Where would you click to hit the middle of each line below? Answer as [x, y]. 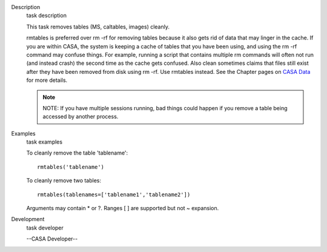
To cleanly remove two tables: [64, 181]
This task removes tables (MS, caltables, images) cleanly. [98, 27]
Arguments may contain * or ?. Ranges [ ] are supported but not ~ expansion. [123, 208]
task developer [45, 228]
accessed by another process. [81, 117]
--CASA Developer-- [52, 239]
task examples [45, 142]
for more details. [47, 80]
